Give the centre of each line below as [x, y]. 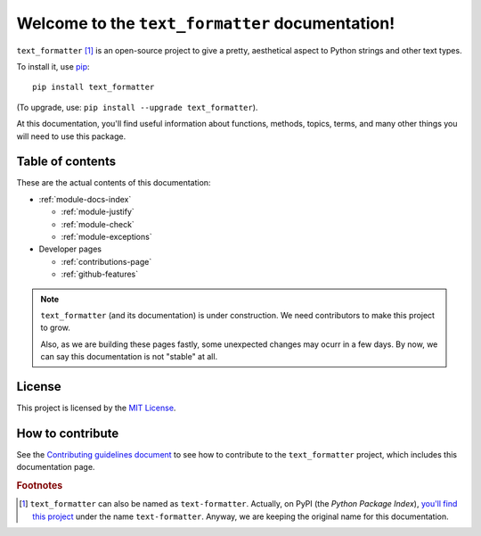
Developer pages [70, 249]
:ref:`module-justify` [98, 212]
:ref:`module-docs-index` [85, 199]
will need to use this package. [71, 136]
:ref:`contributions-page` [106, 261]
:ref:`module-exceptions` [106, 236]
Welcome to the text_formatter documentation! [206, 23]
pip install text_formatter [94, 87]
